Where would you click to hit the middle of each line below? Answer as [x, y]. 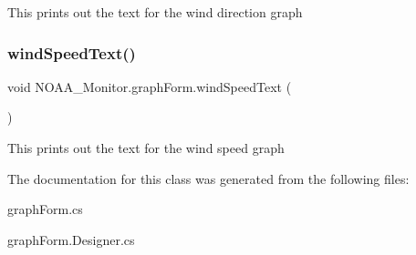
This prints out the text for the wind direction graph [155, 12]
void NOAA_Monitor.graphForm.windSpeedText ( [150, 86]
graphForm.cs [45, 209]
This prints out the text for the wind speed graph [146, 148]
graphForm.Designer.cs [71, 239]
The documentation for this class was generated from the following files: [208, 178]
